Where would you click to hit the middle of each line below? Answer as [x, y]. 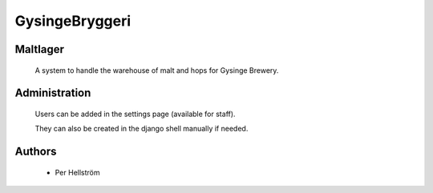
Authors [36, 152]
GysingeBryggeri [73, 21]
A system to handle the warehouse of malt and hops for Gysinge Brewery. [157, 70]
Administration [53, 93]
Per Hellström [77, 172]
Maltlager [39, 49]
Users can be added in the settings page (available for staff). [135, 114]
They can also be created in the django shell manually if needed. [142, 129]
